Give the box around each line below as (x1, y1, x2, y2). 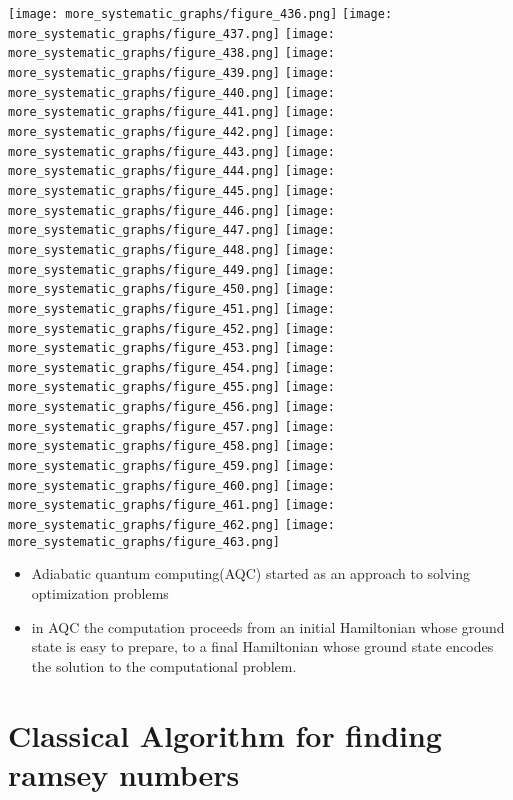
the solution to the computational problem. (31, 655, 297, 676)
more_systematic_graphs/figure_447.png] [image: (8, 223, 335, 238)
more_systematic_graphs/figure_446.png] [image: (8, 203, 335, 218)
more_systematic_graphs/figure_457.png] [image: (8, 419, 335, 434)
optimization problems (31, 582, 169, 603)
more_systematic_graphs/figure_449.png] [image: (8, 262, 335, 277)
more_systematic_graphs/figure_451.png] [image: (8, 301, 335, 316)
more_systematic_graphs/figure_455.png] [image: (8, 380, 335, 395)
